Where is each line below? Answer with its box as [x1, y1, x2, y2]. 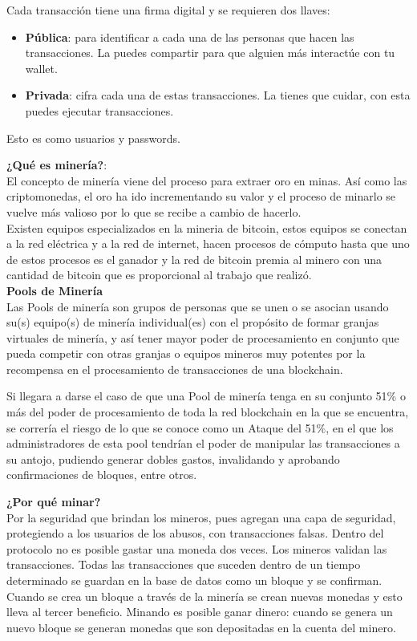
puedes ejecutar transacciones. [25, 102, 174, 119]
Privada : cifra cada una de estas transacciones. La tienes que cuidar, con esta [25, 87, 411, 103]
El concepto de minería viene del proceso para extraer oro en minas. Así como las [6, 172, 407, 189]
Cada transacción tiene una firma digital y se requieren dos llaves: [6, 2, 330, 18]
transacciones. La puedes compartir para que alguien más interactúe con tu [25, 44, 395, 61]
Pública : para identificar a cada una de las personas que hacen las [25, 28, 354, 45]
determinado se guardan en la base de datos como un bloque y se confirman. [6, 572, 383, 588]
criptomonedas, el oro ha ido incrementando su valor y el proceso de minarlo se [6, 188, 396, 205]
